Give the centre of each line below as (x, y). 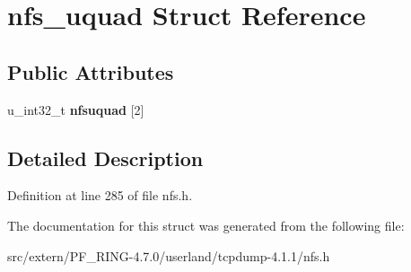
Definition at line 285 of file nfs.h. (100, 195)
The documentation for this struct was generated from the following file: (206, 225)
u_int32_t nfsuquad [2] (76, 109)
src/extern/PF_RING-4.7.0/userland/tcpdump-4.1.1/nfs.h (169, 255)
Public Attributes (91, 71)
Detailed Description (105, 158)
